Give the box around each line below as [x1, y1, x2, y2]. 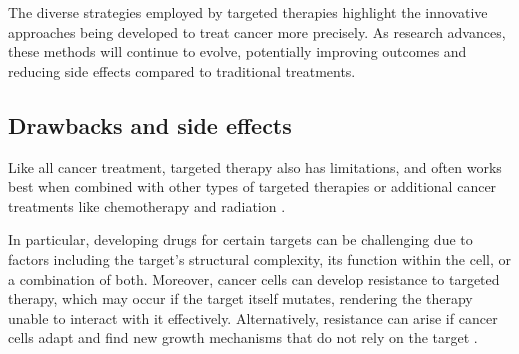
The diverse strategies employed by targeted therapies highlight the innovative [8, 2, 488, 22]
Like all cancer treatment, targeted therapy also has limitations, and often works [8, 156, 502, 177]
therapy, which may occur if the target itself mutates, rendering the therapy [8, 288, 473, 309]
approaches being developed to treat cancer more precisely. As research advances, [8, 21, 506, 42]
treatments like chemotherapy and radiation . [8, 195, 286, 216]
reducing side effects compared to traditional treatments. [8, 60, 356, 81]
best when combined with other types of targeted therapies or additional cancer [8, 176, 497, 197]
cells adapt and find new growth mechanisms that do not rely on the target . [8, 327, 478, 348]
